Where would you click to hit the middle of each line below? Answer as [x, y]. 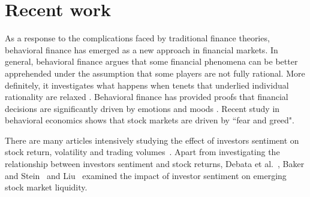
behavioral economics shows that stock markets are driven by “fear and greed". [150, 120]
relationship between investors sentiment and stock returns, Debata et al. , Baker [155, 164]
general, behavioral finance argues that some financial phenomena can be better [151, 61]
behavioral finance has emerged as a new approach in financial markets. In [142, 49]
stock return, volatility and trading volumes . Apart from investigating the [142, 152]
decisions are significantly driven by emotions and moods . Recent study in [142, 108]
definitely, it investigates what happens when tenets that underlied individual [147, 85]
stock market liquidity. [46, 187]
